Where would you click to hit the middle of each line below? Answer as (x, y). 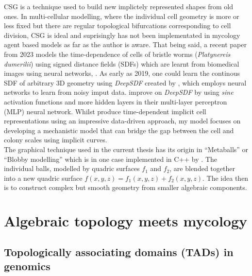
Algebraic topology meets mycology (126, 221)
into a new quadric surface (43, 178)
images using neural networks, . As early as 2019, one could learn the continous (122, 73)
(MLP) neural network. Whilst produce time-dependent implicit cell (105, 111)
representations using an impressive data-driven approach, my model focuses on (122, 121)
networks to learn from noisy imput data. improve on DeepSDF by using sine (119, 92)
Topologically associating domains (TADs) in (119, 251)
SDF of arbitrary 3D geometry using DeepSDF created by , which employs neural (125, 82)
